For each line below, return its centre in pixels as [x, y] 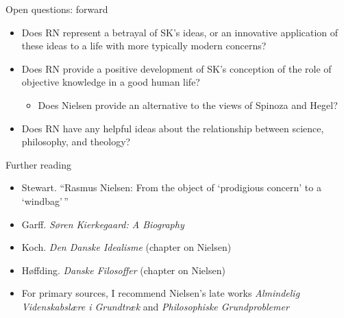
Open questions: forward [57, 9]
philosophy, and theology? [76, 142]
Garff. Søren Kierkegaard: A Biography [103, 224]
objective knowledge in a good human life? [111, 82]
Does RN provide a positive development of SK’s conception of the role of [176, 68]
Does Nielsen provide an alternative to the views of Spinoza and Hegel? [188, 105]
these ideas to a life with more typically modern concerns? [144, 46]
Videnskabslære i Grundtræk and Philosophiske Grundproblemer [155, 306]
